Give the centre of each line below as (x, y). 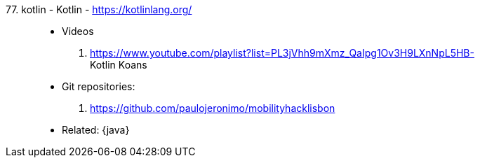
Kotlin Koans (119, 65)
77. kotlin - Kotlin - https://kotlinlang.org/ (99, 9)
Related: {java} (96, 130)
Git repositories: (99, 86)
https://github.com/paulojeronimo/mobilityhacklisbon (213, 108)
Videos (78, 31)
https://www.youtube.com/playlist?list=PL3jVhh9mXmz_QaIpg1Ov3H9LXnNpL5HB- (282, 53)
